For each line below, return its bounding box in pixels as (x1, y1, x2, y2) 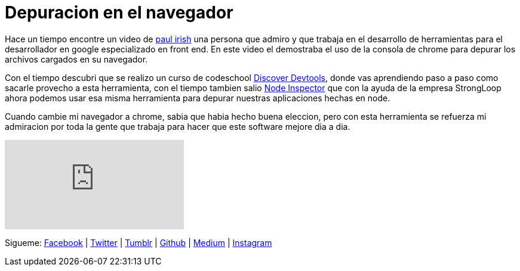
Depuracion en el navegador (5, 2, 233, 23)
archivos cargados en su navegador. (5, 54, 148, 64)
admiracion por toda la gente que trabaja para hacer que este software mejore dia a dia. (5, 121, 350, 132)
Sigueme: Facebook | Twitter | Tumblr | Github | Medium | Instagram (5, 237, 272, 248)
